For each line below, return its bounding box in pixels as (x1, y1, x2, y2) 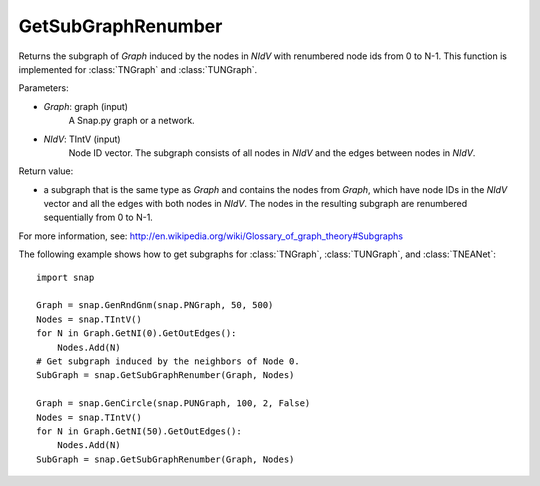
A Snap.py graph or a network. (68, 115, 195, 127)
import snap (36, 271, 95, 283)
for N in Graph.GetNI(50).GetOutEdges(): (36, 425, 242, 437)
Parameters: (18, 82, 69, 94)
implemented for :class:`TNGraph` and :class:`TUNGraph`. (18, 63, 258, 75)
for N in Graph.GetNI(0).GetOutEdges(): (36, 328, 237, 339)
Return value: (18, 165, 74, 177)
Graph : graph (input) (43, 100, 129, 112)
